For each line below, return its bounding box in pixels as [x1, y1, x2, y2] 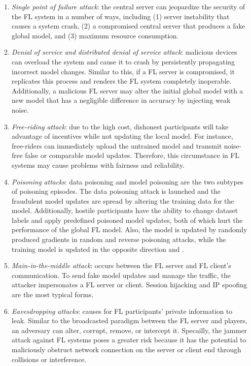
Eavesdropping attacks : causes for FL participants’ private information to [11, 305, 232, 316]
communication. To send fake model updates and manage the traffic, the [11, 270, 231, 280]
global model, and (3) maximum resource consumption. [11, 30, 179, 40]
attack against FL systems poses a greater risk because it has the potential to [11, 335, 246, 345]
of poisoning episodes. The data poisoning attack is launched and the [11, 186, 220, 196]
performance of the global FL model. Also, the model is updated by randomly [11, 224, 247, 235]
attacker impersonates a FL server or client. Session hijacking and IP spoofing [11, 279, 248, 290]
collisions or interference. [11, 354, 86, 364]
